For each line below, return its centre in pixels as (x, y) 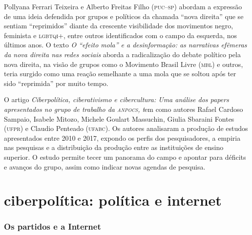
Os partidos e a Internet (52, 226)
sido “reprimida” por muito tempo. (56, 83)
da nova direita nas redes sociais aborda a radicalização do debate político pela (122, 54)
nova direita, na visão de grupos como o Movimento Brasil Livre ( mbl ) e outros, (124, 64)
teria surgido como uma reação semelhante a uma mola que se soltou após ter (120, 74)
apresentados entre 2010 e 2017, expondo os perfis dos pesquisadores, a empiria (122, 138)
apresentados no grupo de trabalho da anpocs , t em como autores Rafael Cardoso (124, 109)
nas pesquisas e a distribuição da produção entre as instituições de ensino (114, 147)
